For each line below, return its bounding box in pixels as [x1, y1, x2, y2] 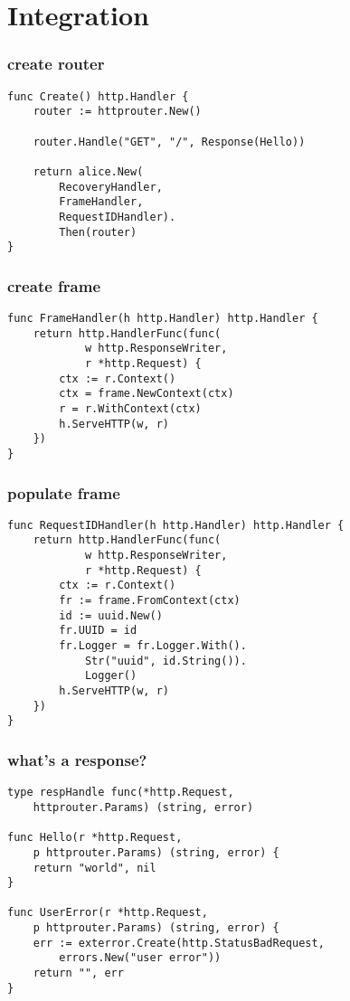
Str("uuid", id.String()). [84, 654, 247, 667]
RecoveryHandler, [59, 180, 163, 194]
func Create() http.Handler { [7, 90, 189, 103]
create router [7, 52, 105, 75]
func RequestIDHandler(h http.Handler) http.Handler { [7, 518, 345, 532]
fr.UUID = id [59, 624, 137, 637]
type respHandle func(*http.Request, [7, 786, 234, 799]
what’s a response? [7, 748, 147, 770]
